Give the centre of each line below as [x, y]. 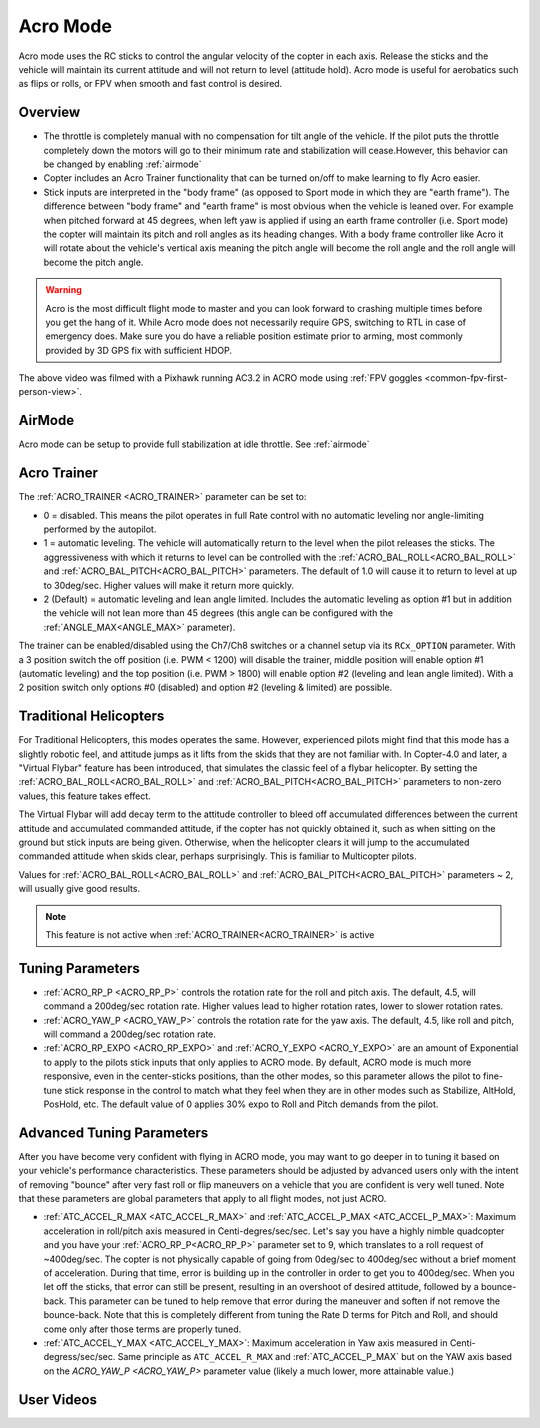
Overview [49, 112]
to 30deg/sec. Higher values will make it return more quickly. [169, 585]
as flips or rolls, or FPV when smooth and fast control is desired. [150, 84]
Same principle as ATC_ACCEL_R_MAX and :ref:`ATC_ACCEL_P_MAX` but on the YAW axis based [314, 1357]
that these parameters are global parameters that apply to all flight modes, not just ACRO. [202, 1199]
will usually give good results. [79, 889]
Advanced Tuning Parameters [113, 1132]
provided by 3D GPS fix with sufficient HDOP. [139, 350]
